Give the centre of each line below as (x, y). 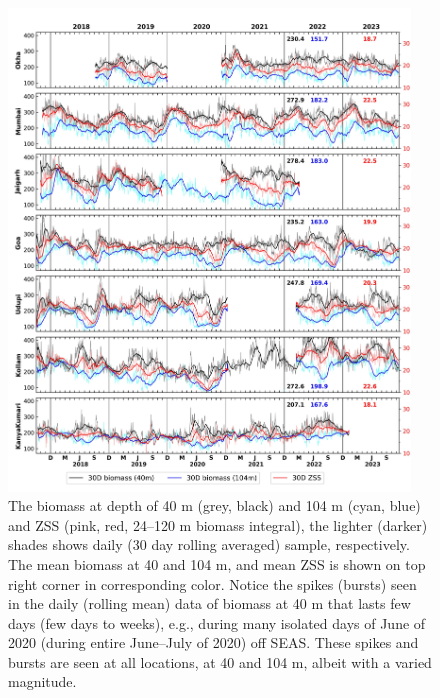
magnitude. (42, 681)
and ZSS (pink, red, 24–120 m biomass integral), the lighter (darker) (218, 524)
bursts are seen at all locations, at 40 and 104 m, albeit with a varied (220, 661)
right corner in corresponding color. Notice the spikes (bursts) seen (212, 583)
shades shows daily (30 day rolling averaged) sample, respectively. (209, 544)
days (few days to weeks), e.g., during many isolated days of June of (217, 622)
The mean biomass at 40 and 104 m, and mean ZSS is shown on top (217, 563)
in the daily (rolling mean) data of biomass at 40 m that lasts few (209, 603)
